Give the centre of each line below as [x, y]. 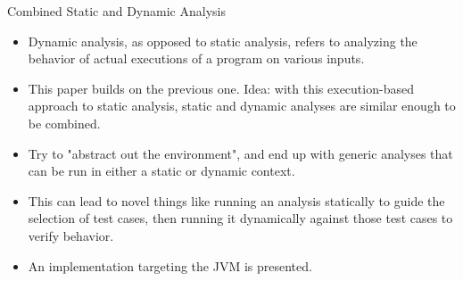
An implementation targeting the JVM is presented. [170, 265]
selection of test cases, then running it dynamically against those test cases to [240, 218]
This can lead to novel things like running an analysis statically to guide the [236, 200]
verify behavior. [71, 235]
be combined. [64, 123]
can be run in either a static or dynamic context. [161, 171]
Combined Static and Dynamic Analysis [116, 11]
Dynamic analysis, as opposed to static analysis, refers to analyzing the [223, 41]
